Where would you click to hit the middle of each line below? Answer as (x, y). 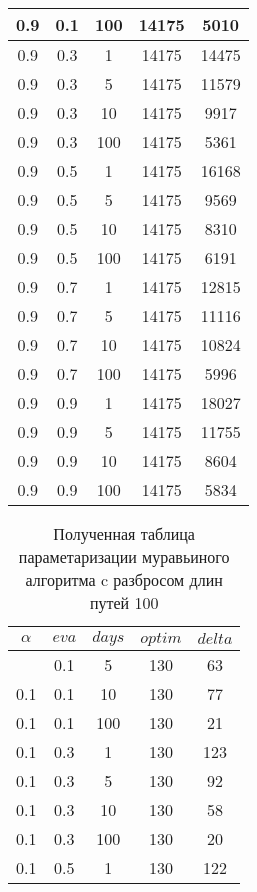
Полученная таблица (124, 533)
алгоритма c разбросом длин (124, 579)
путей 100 (124, 602)
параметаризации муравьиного (124, 556)
